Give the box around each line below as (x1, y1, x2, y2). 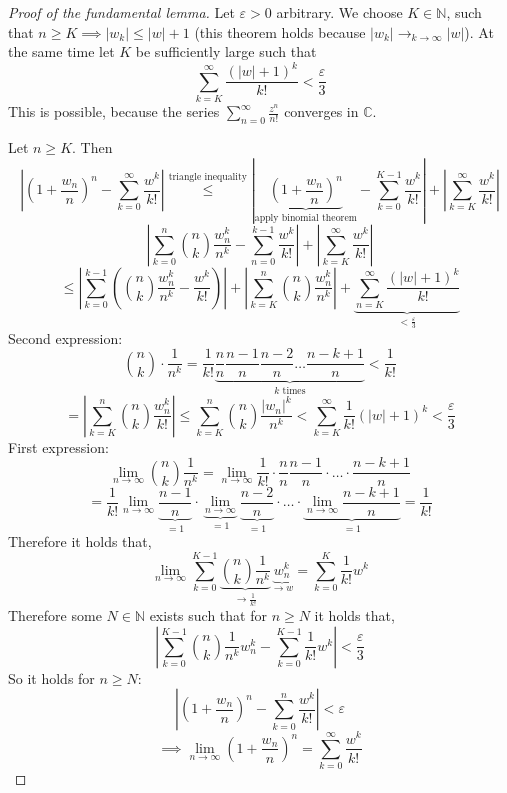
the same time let (8, 41, 115, 62)
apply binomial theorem (254, 212, 357, 223)
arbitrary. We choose (276, 2, 403, 22)
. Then (72, 136, 113, 157)
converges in (284, 101, 359, 122)
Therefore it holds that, (8, 531, 152, 552)
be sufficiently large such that (135, 41, 317, 62)
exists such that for (149, 605, 267, 626)
